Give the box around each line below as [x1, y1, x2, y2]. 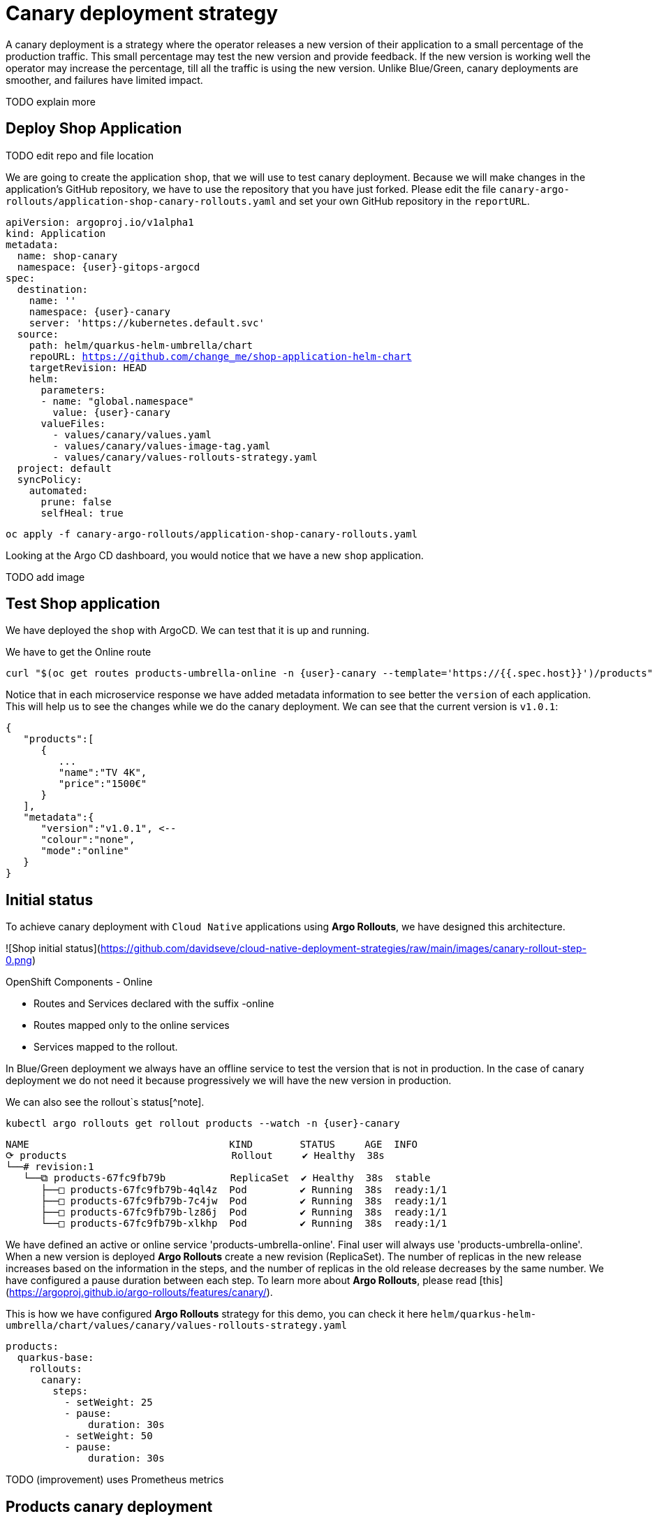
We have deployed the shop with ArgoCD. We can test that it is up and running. [6, 624, 370, 637]
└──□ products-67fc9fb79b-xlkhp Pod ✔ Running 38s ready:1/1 [40, 1218, 448, 1230]
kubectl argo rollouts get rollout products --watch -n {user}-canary [6, 1118, 400, 1130]
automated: [29, 484, 89, 496]
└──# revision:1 [6, 1161, 94, 1173]
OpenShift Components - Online [6, 976, 153, 988]
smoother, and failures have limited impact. [6, 73, 203, 86]
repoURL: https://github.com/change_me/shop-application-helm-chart [29, 350, 412, 362]
